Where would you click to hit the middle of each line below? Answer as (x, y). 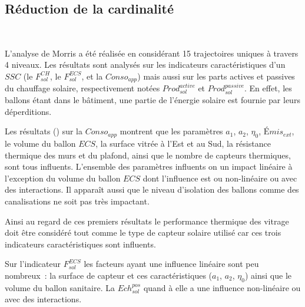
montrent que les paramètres (171, 131)
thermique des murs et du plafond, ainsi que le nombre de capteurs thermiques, (148, 155)
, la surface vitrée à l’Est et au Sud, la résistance (183, 143)
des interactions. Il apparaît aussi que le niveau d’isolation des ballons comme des (152, 189)
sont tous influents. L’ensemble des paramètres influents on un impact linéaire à (149, 166)
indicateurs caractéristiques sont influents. (80, 244)
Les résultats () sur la (44, 131)
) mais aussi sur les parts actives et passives (216, 76)
